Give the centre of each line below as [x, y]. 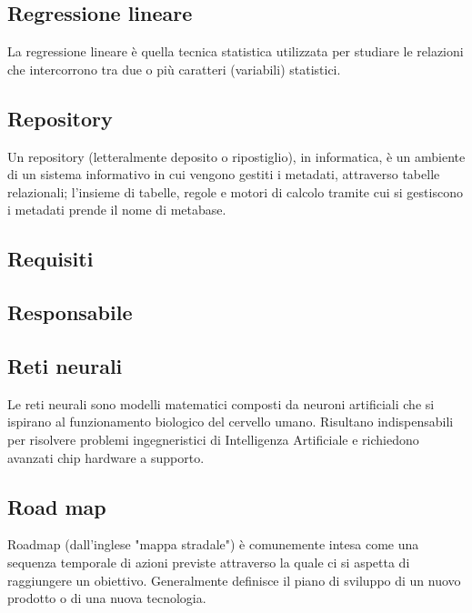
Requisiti [50, 259]
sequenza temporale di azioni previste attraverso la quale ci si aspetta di [209, 562]
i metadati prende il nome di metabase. [117, 210]
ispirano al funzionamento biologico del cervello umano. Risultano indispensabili [231, 422]
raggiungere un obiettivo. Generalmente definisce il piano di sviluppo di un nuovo [234, 580]
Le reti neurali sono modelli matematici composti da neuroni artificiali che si [221, 403]
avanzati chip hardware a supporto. [106, 457]
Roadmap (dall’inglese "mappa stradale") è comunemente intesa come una [213, 544]
